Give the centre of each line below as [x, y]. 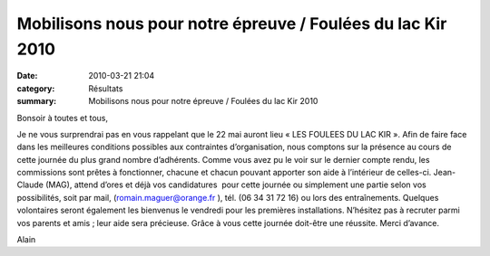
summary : [37, 101]
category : [36, 88]
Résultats [106, 88]
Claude [30, 185]
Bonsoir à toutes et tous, [63, 118]
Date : [27, 76]
